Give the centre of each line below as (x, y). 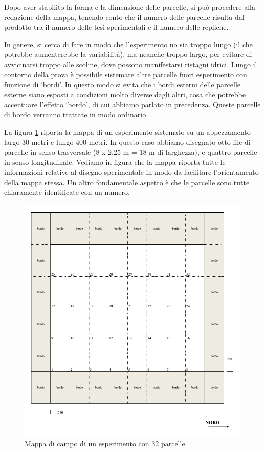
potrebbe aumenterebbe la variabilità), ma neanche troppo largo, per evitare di (128, 54)
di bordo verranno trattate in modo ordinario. (76, 114)
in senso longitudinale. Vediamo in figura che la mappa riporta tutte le (115, 162)
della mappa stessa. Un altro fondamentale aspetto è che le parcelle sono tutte (127, 182)
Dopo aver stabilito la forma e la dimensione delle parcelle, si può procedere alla (130, 7)
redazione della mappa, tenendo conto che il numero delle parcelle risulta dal (124, 17)
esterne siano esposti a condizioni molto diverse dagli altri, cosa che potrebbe (125, 94)
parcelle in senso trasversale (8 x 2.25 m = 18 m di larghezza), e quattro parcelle (131, 152)
